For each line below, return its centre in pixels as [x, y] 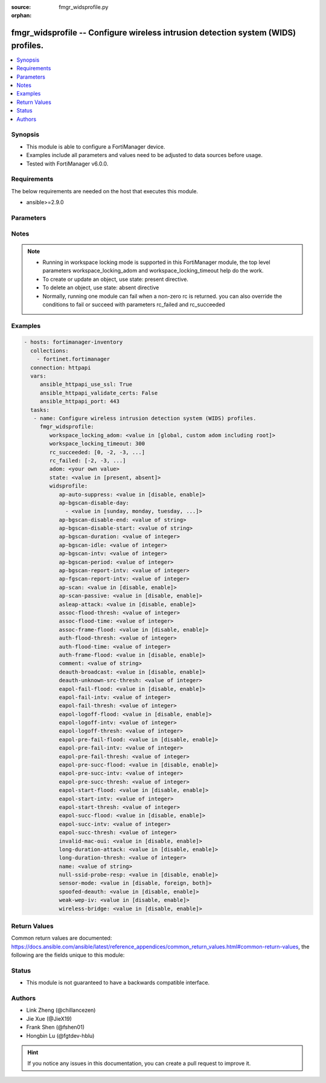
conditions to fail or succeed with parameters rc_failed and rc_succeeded [134, 304]
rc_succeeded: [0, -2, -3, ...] [97, 452]
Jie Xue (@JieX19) [49, 1018]
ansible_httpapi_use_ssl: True [86, 384]
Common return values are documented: [62, 938]
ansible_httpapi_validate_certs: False [99, 393]
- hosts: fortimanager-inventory [73, 342]
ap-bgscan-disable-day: [94, 503]
